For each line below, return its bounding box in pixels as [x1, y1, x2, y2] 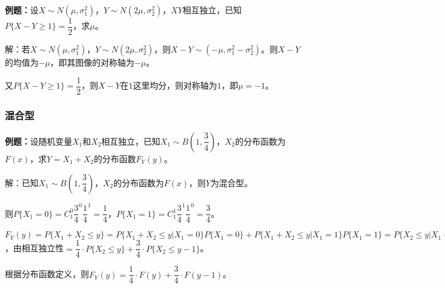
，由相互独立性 [5, 242, 64, 254]
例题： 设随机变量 [5, 134, 72, 147]
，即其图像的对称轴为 [50, 56, 135, 69]
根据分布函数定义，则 [5, 268, 89, 280]
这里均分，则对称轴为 [133, 79, 218, 92]
